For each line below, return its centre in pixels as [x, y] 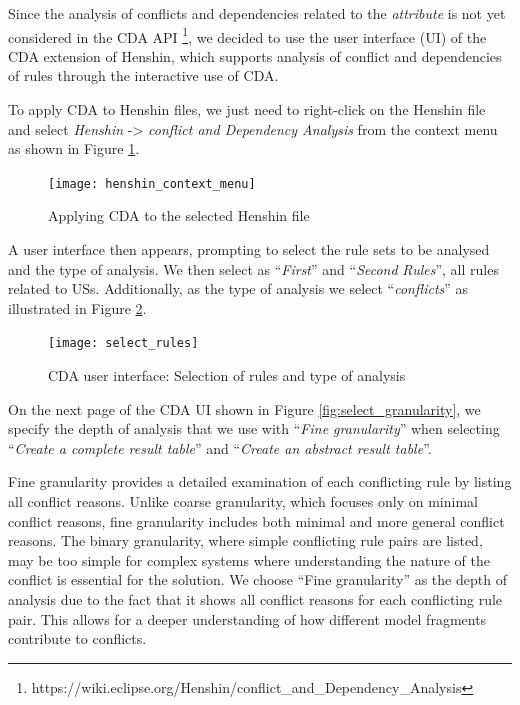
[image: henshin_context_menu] [152, 183]
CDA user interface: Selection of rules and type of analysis [227, 375]
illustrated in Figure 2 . [77, 307]
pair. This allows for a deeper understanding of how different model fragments [247, 618]
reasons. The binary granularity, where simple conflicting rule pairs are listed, [245, 540]
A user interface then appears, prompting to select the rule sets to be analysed [249, 249]
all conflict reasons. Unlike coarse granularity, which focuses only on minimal [243, 501]
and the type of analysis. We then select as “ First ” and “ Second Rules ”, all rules [253, 268]
